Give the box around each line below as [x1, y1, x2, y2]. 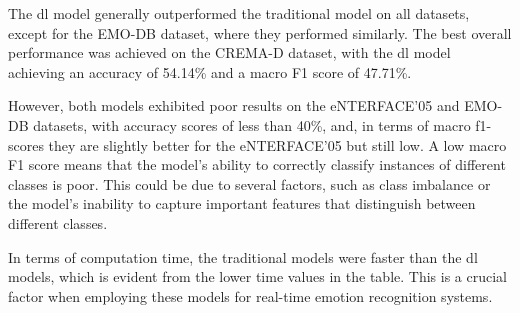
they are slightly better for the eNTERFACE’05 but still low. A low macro [48, 134, 507, 155]
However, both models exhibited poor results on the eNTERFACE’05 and [8, 95, 460, 116]
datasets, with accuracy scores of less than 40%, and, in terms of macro [33, 114, 471, 135]
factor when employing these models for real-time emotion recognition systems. [8, 285, 493, 306]
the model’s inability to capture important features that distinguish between [8, 193, 476, 214]
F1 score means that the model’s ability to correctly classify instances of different [8, 154, 506, 175]
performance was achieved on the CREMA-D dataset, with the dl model [8, 42, 451, 63]
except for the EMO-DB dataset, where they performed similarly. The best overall [8, 22, 512, 43]
